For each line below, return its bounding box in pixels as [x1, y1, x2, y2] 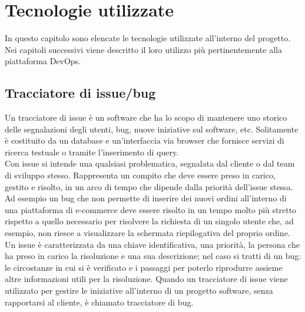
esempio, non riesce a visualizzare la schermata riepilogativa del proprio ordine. [5, 227, 290, 239]
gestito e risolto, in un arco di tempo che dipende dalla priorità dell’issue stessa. [5, 180, 293, 192]
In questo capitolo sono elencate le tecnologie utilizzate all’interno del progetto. [5, 32, 291, 44]
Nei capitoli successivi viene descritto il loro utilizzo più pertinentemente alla [5, 43, 282, 55]
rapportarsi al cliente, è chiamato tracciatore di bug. [5, 296, 194, 308]
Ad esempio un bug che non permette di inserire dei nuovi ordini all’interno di [5, 192, 287, 204]
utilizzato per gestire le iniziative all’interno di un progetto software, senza [5, 284, 273, 297]
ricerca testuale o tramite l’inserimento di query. [5, 145, 179, 158]
